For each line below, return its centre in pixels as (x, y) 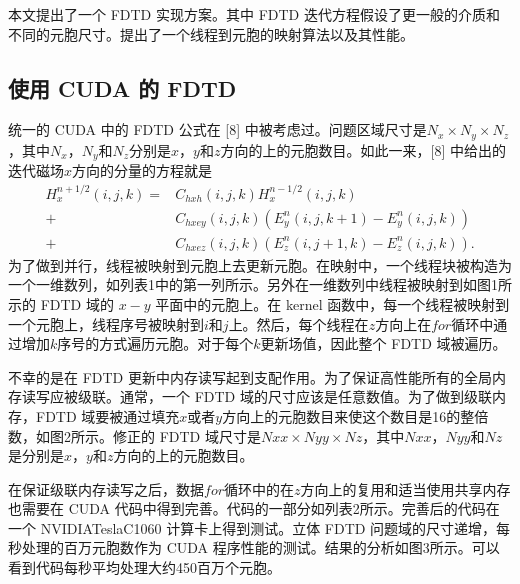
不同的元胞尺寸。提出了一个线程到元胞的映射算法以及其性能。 (211, 33)
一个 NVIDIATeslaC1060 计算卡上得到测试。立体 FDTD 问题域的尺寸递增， (252, 527)
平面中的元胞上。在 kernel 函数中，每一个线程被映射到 (332, 303)
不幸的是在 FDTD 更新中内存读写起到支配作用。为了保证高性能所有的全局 (250, 376)
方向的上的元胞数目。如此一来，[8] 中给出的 (363, 149)
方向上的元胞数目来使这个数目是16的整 (348, 415)
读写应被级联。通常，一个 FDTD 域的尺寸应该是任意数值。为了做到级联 (256, 396)
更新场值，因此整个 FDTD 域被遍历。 (383, 343)
